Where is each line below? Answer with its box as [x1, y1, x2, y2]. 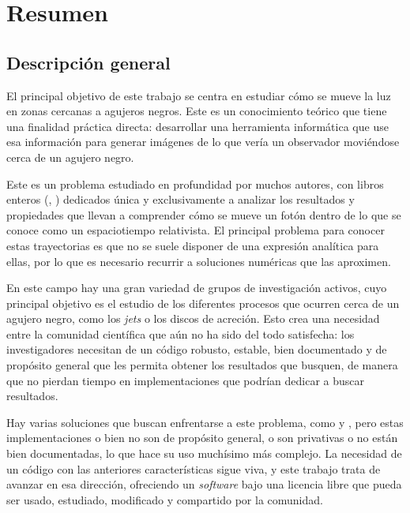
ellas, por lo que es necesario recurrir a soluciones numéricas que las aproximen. [6, 253, 391, 269]
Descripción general [6, 50, 171, 74]
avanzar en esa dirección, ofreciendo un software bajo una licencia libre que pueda [6, 476, 402, 492]
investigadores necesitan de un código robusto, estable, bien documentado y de [6, 341, 387, 358]
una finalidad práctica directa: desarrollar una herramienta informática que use [6, 118, 389, 134]
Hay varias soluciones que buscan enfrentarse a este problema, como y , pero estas [6, 414, 404, 430]
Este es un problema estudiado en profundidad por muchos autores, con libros [6, 175, 384, 192]
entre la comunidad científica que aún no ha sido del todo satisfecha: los [6, 325, 355, 342]
